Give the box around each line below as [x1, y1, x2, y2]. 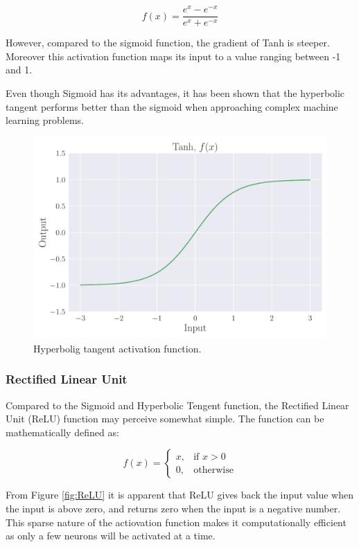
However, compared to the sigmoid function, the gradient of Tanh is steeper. [6, 35, 330, 50]
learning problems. [6, 113, 84, 127]
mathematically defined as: [6, 424, 119, 439]
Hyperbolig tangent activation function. [33, 341, 202, 355]
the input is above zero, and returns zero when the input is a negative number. [6, 501, 341, 515]
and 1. [6, 62, 33, 77]
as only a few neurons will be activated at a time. [6, 528, 216, 543]
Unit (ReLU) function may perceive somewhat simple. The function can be [6, 411, 324, 426]
